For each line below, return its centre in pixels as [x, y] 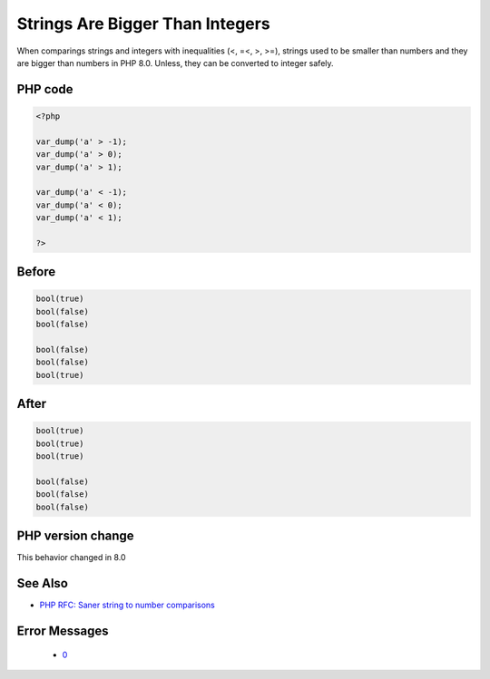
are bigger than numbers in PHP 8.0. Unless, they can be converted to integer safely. [176, 63]
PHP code [45, 89]
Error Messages [63, 630]
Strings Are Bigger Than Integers [144, 24]
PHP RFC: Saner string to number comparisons [127, 605]
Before [36, 272]
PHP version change [76, 536]
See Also [42, 583]
